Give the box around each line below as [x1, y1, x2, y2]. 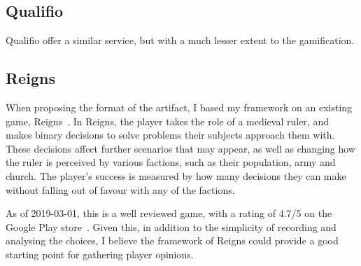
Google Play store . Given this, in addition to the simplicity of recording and [6, 219, 337, 234]
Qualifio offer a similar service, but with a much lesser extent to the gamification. [6, 33, 355, 48]
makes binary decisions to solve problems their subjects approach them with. [6, 127, 335, 142]
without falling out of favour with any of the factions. [6, 182, 235, 197]
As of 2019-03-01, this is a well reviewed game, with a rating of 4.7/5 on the [6, 206, 332, 220]
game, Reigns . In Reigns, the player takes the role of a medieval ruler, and [6, 113, 329, 128]
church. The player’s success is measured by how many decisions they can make [6, 168, 346, 183]
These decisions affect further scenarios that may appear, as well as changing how [6, 141, 355, 155]
